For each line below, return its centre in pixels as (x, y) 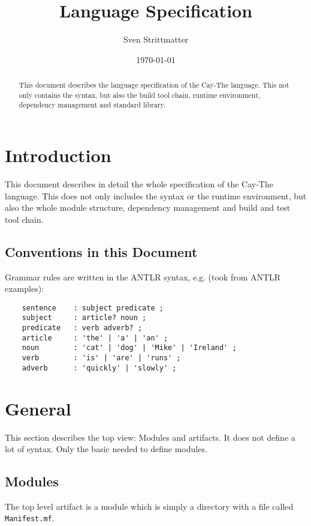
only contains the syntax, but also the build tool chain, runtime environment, (140, 95)
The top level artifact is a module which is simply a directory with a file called (149, 506)
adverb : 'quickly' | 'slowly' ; (99, 368)
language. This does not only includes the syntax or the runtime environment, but (156, 195)
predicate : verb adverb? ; (82, 328)
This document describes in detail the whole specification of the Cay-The (139, 184)
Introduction (58, 155)
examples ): (25, 289)
